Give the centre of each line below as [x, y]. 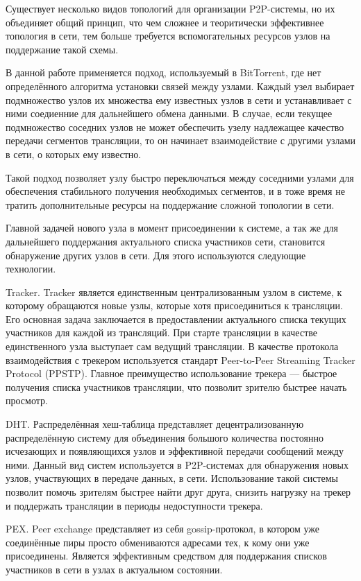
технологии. [31, 269]
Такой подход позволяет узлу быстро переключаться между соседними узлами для [180, 177]
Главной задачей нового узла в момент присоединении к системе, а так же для [172, 228]
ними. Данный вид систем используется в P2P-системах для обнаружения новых [177, 464]
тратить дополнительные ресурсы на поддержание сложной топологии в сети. [170, 204]
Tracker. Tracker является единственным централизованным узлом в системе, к [174, 292]
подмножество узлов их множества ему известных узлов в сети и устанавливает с [179, 99]
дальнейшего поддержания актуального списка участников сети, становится [166, 241]
